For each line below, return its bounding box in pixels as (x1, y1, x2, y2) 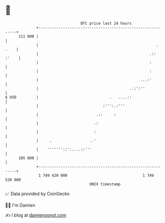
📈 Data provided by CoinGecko (5, 191, 70, 197)
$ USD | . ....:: (5, 94, 132, 100)
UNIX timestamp (89, 181, 121, 187)
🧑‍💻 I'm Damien (5, 202, 36, 208)
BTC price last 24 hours (80, 21, 132, 26)
